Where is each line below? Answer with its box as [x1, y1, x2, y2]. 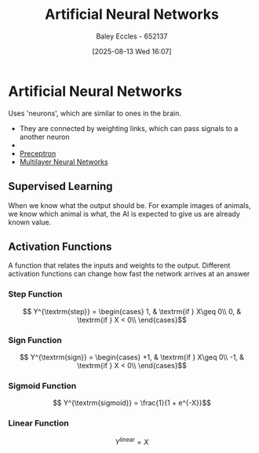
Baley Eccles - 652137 [96, 31, 168, 41]
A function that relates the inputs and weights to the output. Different [8, 261, 231, 270]
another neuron [19, 132, 70, 141]
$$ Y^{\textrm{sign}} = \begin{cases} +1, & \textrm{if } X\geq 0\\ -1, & [19, 352, 245, 362]
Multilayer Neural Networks [19, 157, 108, 166]
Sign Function [8, 334, 63, 345]
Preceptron [19, 148, 57, 158]
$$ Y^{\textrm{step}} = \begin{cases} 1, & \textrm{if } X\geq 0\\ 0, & [22, 306, 242, 316]
